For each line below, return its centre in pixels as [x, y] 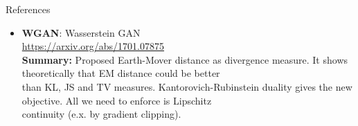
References [28, 9]
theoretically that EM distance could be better [121, 73]
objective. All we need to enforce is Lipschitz [117, 100]
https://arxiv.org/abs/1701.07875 [93, 46]
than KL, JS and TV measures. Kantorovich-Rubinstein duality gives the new [187, 86]
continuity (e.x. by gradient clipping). [101, 114]
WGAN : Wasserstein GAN [81, 32]
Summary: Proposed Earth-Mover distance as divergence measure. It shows [185, 59]
